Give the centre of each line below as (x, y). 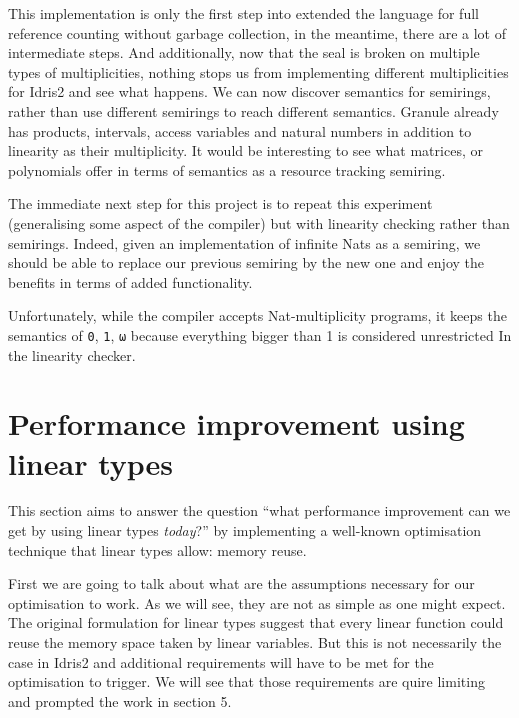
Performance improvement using (236, 423)
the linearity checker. (72, 354)
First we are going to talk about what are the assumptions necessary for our (241, 583)
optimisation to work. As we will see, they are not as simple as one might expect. (257, 602)
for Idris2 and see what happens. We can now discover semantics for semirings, (249, 91)
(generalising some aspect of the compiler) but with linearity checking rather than (259, 222)
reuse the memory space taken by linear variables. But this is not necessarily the (255, 642)
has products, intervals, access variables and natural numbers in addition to (240, 130)
